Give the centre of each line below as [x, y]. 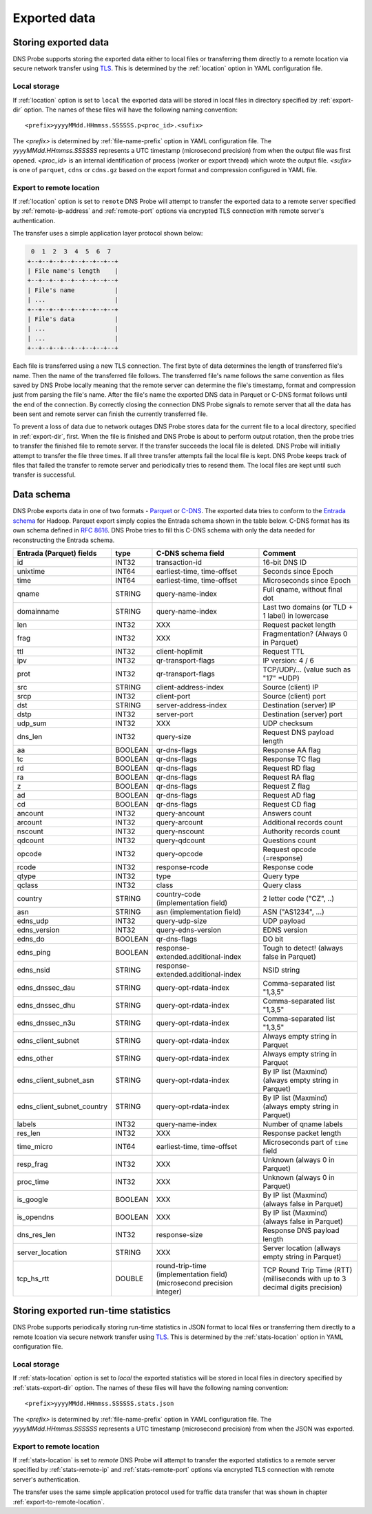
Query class [282, 885]
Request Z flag [286, 786]
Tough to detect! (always [303, 948]
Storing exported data [61, 42]
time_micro [35, 1146]
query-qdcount [181, 840]
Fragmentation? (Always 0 [305, 634]
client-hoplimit [179, 651]
